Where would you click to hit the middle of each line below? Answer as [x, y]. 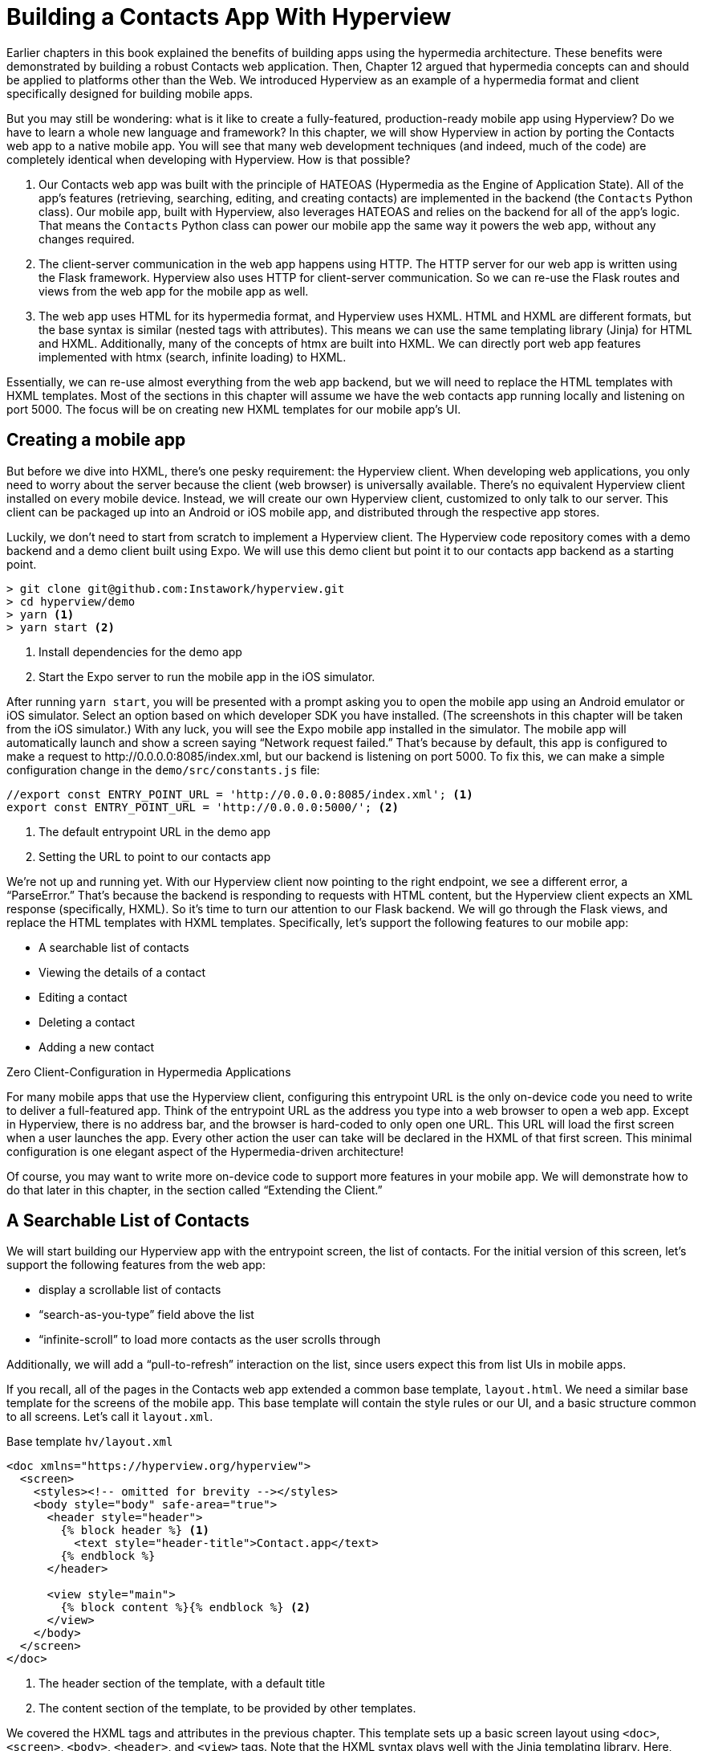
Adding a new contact [97, 1047]
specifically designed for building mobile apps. [130, 93]
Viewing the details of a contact [122, 972]
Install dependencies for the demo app [140, 651]
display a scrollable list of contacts [130, 1290]
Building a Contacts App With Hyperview [229, 17]
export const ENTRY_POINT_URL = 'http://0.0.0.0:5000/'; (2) [203, 807]
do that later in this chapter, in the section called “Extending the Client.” [195, 1190]
